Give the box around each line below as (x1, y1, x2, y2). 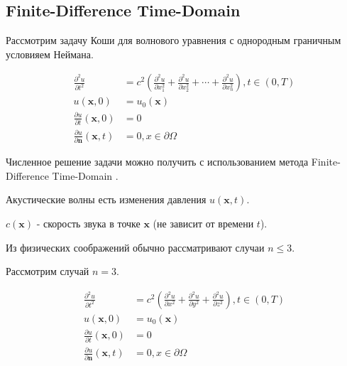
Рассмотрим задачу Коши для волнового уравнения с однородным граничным (6, 33, 341, 48)
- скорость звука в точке (36, 215, 141, 230)
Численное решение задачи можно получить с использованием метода (6, 154, 309, 169)
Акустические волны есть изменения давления (6, 192, 206, 207)
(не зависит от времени (153, 215, 254, 230)
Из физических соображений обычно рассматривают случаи (6, 239, 265, 254)
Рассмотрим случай (6, 264, 89, 279)
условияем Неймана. (6, 46, 94, 61)
